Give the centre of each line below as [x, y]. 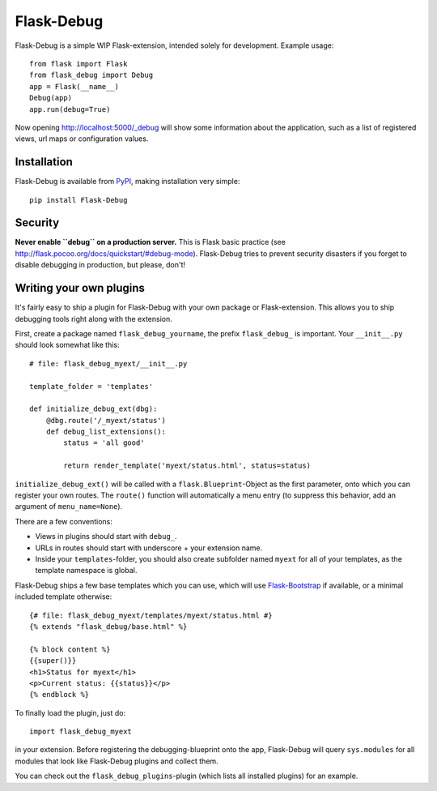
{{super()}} [53, 661]
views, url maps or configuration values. [82, 139]
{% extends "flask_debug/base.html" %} [108, 626]
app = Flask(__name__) [74, 86]
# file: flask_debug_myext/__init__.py [108, 363]
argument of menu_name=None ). [69, 507]
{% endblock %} [59, 695]
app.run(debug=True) [70, 109]
